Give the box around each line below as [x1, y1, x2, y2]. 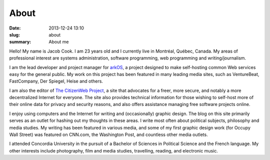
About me [48, 39, 69, 45]
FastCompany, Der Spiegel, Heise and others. [9, 78, 103, 84]
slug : [9, 31, 20, 37]
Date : [9, 25, 21, 31]
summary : [9, 39, 31, 45]
